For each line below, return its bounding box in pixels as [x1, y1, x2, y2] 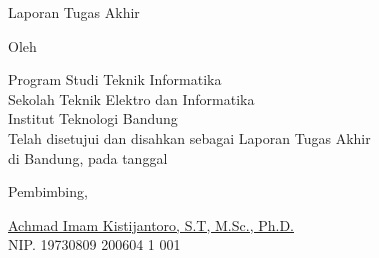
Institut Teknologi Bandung [8, 108, 178, 129]
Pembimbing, [8, 181, 88, 202]
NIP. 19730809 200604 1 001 [8, 234, 181, 255]
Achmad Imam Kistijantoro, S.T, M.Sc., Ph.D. [8, 214, 294, 235]
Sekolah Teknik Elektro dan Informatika [8, 88, 255, 109]
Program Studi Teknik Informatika [8, 69, 222, 90]
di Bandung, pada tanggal [8, 147, 168, 168]
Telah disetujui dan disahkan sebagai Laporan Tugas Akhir [8, 127, 371, 148]
